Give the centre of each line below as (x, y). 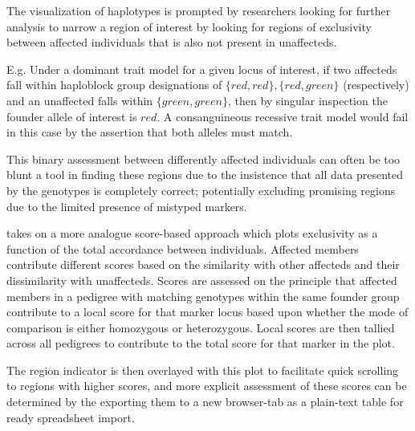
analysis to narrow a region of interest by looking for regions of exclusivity (189, 26)
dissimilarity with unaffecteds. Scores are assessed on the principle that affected (202, 280)
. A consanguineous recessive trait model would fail (283, 116)
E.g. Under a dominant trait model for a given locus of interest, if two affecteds (202, 69)
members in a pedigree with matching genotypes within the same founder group (203, 296)
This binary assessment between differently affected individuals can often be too (203, 159)
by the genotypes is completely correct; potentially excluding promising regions (201, 190)
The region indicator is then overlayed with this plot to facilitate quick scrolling (203, 370)
